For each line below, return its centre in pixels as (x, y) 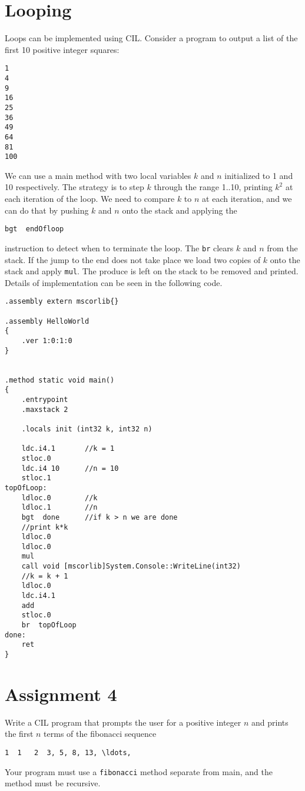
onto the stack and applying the (180, 210)
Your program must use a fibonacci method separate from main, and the (139, 771)
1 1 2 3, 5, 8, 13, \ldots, (68, 753)
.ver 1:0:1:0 (47, 341)
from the (282, 247)
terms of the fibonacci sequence (100, 734)
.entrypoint (45, 399)
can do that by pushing (47, 210)
